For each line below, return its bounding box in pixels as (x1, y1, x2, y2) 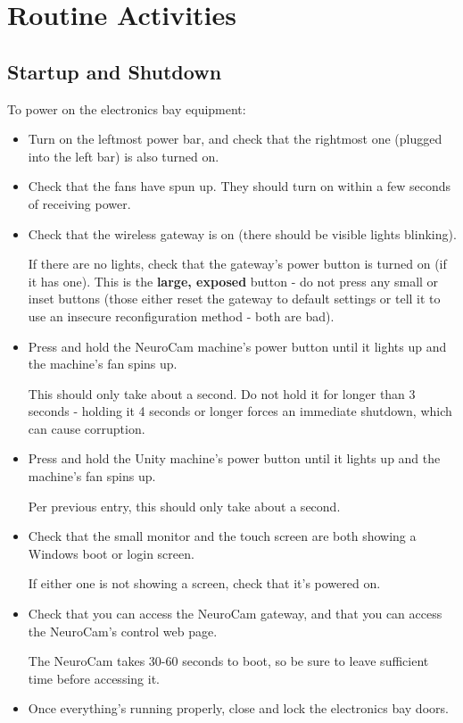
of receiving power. (28, 194, 131, 212)
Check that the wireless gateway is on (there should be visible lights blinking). (28, 224, 457, 243)
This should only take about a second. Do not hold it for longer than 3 (28, 384, 416, 403)
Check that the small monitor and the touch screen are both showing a (28, 527, 417, 545)
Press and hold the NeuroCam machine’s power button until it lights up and (28, 337, 447, 355)
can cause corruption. (28, 419, 145, 437)
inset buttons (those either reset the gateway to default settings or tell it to (28, 289, 441, 308)
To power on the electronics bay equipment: (7, 99, 246, 118)
